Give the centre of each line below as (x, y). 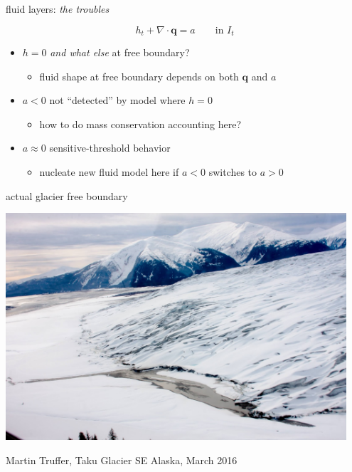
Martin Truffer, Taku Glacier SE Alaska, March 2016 (122, 460)
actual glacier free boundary (67, 195)
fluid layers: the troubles (58, 9)
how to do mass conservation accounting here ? (140, 124)
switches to (233, 172)
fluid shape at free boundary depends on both (139, 76)
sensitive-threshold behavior (110, 148)
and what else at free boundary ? (120, 52)
